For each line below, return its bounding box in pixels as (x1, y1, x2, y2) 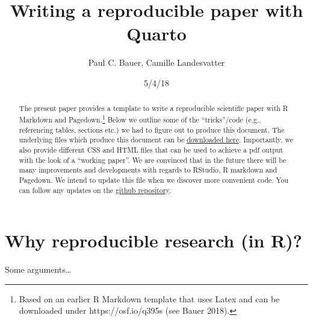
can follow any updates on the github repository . (19, 185, 172, 195)
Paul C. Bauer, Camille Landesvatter (88, 56, 225, 69)
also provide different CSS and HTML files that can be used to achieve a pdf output (19, 144, 284, 154)
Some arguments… (5, 263, 72, 276)
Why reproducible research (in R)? (5, 228, 302, 253)
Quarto (126, 21, 187, 46)
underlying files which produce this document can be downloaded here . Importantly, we (19, 135, 293, 145)
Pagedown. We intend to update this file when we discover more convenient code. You (19, 174, 289, 185)
